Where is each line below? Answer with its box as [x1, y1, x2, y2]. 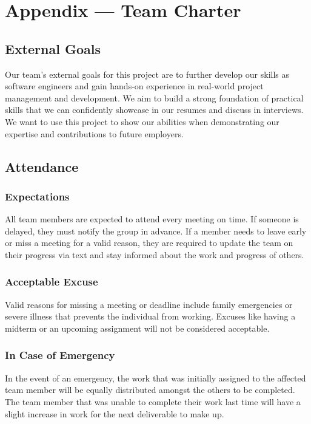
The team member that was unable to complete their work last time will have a [5, 395, 301, 408]
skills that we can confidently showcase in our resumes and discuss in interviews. [5, 103, 304, 116]
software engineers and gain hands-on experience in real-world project [5, 80, 264, 92]
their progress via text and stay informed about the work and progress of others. [5, 248, 304, 261]
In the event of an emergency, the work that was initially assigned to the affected [5, 371, 306, 384]
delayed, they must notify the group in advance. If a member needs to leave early [5, 224, 307, 237]
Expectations [5, 188, 70, 203]
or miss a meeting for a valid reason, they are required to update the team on [5, 236, 293, 249]
